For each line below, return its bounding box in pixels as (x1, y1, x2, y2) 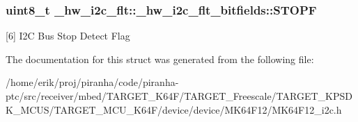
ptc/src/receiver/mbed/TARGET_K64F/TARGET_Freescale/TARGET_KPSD (6, 89, 352, 103)
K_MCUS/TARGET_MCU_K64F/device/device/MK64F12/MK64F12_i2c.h (6, 102, 342, 116)
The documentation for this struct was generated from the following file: (6, 51, 314, 66)
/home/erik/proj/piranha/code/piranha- (6, 75, 179, 89)
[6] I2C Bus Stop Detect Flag (6, 28, 130, 43)
